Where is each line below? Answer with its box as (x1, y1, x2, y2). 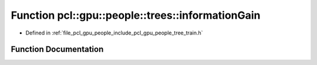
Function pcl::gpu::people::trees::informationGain (11, 9, 261, 22)
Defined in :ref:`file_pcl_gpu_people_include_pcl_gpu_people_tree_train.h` (25, 29, 203, 36)
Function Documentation (11, 45, 104, 54)
